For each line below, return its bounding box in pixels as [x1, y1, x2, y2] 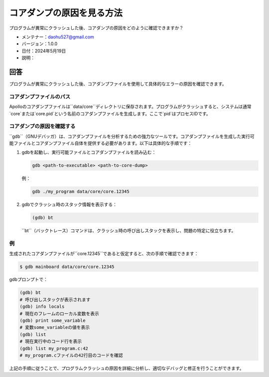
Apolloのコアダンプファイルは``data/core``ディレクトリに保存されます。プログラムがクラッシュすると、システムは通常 [9, 103, 252, 109]
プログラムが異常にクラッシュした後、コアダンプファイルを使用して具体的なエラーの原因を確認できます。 [9, 81, 227, 87]
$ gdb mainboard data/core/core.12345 [19, 264, 115, 270]
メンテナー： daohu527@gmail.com [21, 34, 94, 40]
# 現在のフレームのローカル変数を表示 [19, 311, 100, 316]
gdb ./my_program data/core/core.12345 [32, 189, 130, 194]
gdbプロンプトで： [9, 277, 48, 283]
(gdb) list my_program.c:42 [19, 346, 88, 351]
